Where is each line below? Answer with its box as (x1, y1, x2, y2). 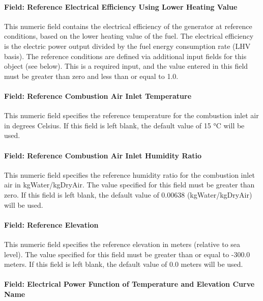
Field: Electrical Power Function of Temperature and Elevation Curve (4, 279, 255, 289)
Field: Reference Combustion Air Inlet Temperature (4, 90, 192, 101)
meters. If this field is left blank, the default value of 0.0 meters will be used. (4, 259, 243, 269)
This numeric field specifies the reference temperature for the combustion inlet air (4, 110, 259, 121)
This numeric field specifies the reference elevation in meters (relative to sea (4, 238, 241, 249)
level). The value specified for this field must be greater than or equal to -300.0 (4, 249, 250, 259)
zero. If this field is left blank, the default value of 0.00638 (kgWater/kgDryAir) (4, 189, 252, 200)
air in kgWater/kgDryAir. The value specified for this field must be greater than (4, 179, 255, 190)
